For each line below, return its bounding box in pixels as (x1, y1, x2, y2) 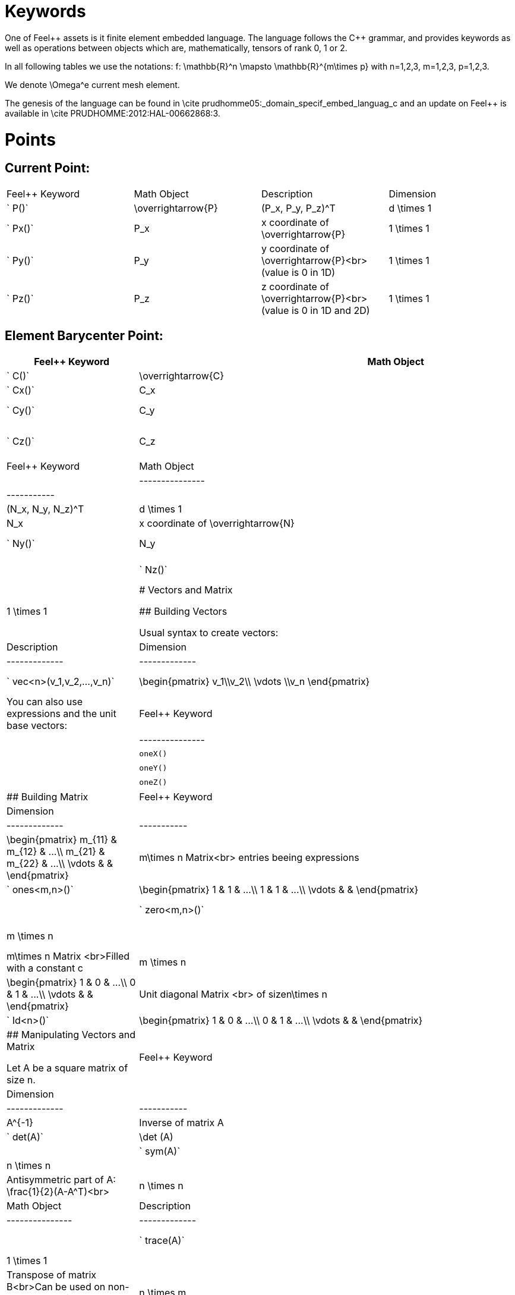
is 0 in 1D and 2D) (291, 304, 370, 316)
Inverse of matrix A (139, 1116, 224, 1129)
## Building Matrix (7, 790, 89, 803)
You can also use (7, 695, 83, 708)
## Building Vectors (139, 605, 228, 617)
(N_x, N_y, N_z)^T (7, 502, 84, 515)
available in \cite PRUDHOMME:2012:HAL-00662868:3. (5, 108, 220, 118)
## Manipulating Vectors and (7, 1028, 136, 1041)
